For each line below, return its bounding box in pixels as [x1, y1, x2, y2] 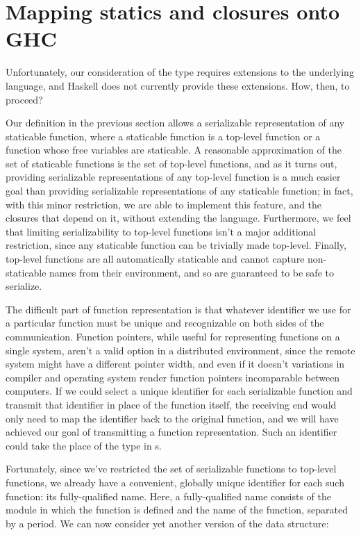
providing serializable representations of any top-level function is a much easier [6, 170, 341, 184]
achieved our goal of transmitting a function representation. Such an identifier [6, 425, 337, 439]
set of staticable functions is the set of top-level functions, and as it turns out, [6, 156, 337, 170]
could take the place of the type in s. [6, 438, 162, 452]
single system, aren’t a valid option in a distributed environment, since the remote [6, 343, 355, 357]
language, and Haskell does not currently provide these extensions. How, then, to [6, 78, 350, 92]
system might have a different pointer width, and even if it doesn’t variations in [6, 356, 345, 371]
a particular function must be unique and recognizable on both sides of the [6, 315, 324, 330]
